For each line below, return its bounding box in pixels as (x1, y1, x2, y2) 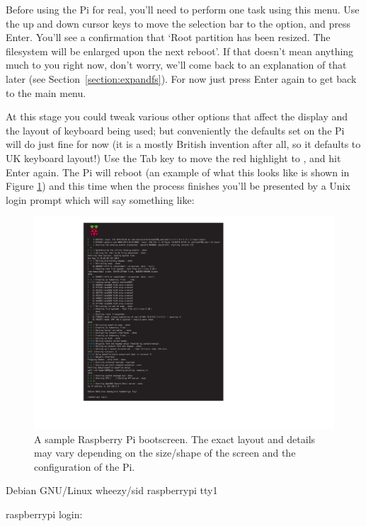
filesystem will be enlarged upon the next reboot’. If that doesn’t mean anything (6, 43, 354, 58)
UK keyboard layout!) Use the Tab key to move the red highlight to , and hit (6, 150, 341, 165)
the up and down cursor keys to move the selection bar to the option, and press (6, 16, 351, 30)
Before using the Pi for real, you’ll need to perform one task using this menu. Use (6, 2, 360, 16)
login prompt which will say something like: (6, 192, 195, 207)
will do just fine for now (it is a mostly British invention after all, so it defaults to (6, 137, 361, 151)
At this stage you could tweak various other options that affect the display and (6, 109, 348, 124)
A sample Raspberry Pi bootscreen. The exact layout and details (34, 431, 316, 446)
